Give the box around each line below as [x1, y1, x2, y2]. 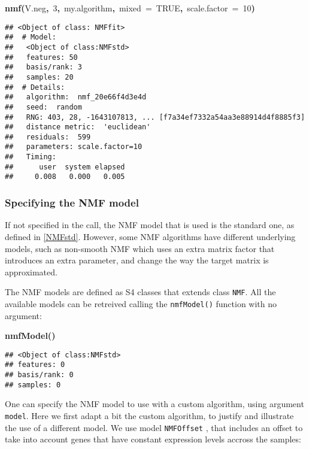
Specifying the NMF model [5, 195, 139, 210]
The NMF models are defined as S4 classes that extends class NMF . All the [5, 286, 276, 298]
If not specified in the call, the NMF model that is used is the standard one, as [5, 219, 295, 231]
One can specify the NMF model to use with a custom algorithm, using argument [5, 398, 304, 410]
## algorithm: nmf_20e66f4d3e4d [5, 93, 147, 102]
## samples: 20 [5, 72, 74, 81]
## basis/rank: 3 [5, 63, 82, 72]
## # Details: [5, 83, 65, 92]
